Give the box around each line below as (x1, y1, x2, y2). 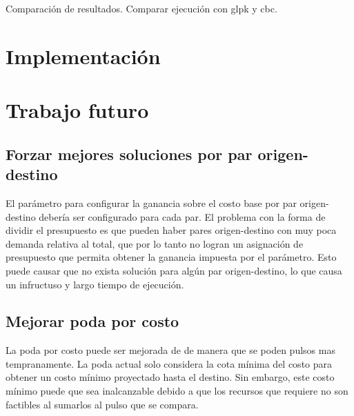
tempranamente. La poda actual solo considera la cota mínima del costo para (6, 356, 333, 370)
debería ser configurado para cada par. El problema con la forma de (39, 209, 326, 224)
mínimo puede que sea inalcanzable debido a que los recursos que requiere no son (6, 384, 348, 398)
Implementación (6, 41, 161, 70)
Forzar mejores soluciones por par (6, 143, 253, 164)
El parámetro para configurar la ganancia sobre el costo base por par (6, 195, 297, 210)
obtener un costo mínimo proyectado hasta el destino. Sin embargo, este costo (6, 370, 335, 384)
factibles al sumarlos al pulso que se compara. (6, 397, 199, 411)
